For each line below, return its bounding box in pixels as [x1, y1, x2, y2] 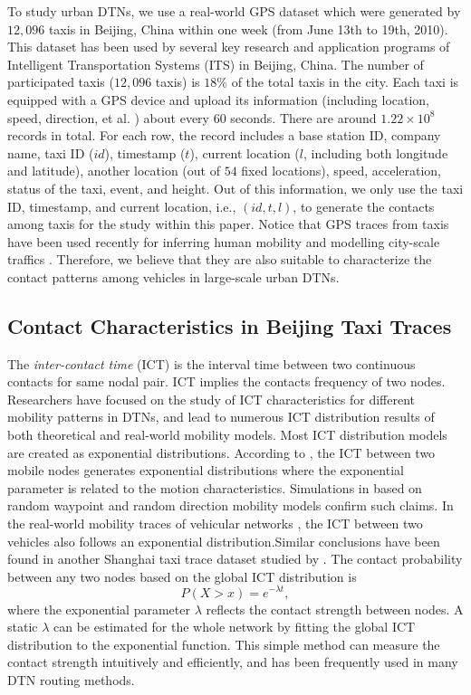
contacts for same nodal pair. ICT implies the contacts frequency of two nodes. [7, 372, 446, 391]
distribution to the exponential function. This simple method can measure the [7, 634, 440, 653]
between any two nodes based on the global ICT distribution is [7, 566, 357, 586]
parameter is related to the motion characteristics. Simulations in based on [7, 478, 422, 497]
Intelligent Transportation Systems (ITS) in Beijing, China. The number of [7, 54, 424, 73]
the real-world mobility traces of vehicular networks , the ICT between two [7, 514, 423, 533]
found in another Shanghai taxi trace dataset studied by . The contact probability [7, 549, 463, 568]
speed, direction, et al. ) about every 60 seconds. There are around [7, 108, 377, 127]
